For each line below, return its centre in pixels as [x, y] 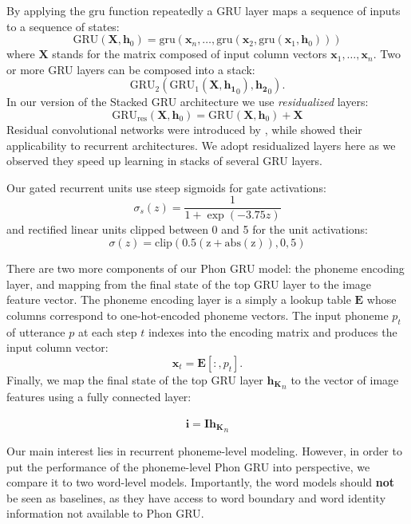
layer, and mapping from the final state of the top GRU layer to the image [189, 284]
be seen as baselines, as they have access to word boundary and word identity [196, 497]
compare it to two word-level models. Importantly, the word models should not [201, 482]
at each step [107, 331]
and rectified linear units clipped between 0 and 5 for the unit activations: [187, 229]
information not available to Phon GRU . [105, 513]
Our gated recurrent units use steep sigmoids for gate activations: [166, 187]
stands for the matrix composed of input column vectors [190, 54]
